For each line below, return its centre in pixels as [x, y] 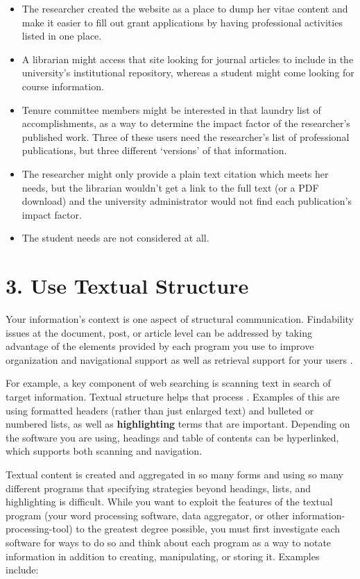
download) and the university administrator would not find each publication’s [187, 201]
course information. [63, 86]
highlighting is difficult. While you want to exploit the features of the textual [169, 502]
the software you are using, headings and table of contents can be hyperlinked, [172, 437]
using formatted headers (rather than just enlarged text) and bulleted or [160, 410]
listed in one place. [62, 36]
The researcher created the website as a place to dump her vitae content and [185, 8]
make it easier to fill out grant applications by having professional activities [182, 22]
